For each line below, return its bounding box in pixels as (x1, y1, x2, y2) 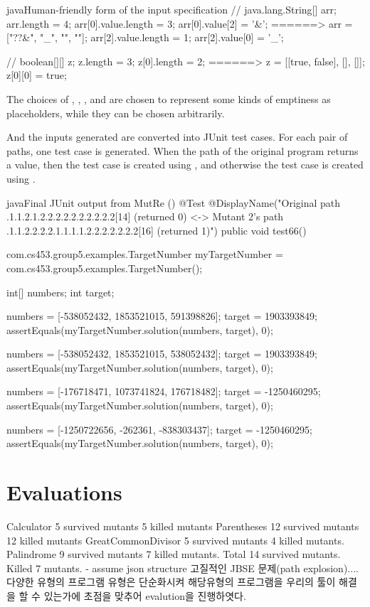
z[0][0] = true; (6, 68, 67, 82)
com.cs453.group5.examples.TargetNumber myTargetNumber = (6, 247, 283, 262)
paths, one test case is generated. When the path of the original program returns (6, 143, 359, 158)
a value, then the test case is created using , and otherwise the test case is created (6, 157, 364, 172)
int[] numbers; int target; (6, 284, 115, 299)
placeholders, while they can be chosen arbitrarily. (6, 105, 225, 120)
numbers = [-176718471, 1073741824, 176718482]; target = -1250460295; (6, 384, 321, 399)
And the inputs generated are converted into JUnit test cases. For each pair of (6, 129, 348, 144)
